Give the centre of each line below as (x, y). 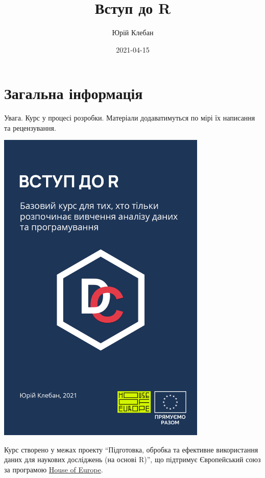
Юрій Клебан (133, 32)
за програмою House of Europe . (54, 469)
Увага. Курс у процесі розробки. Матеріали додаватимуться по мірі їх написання (130, 118)
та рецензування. (30, 127)
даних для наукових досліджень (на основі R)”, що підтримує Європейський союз (132, 459)
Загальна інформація (74, 93)
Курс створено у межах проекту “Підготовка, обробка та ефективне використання (131, 449)
